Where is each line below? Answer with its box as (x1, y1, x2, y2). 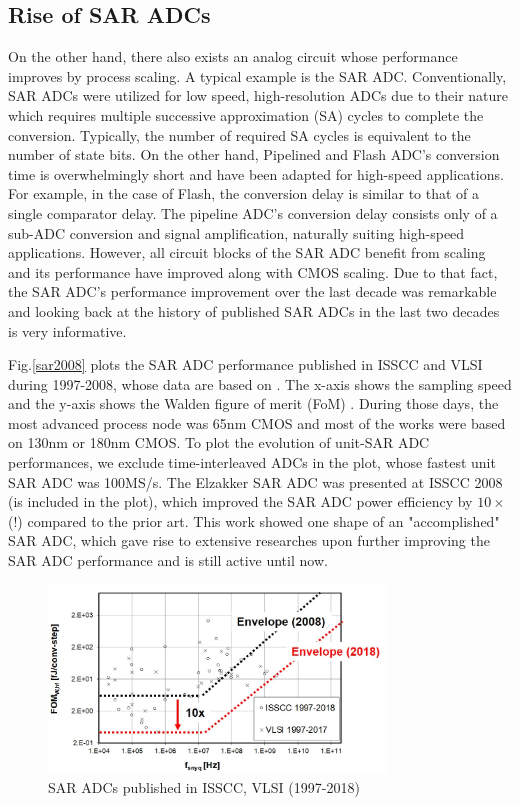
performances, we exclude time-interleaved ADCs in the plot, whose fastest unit (8, 452, 496, 473)
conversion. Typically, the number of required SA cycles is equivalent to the (8, 124, 471, 145)
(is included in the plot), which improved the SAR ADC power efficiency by (8, 491, 473, 512)
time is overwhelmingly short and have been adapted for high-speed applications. (8, 163, 504, 184)
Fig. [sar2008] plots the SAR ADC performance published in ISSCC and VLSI (8, 354, 483, 375)
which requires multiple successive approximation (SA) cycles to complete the (8, 104, 484, 125)
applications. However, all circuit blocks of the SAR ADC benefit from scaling (8, 242, 486, 263)
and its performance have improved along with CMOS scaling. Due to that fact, (8, 261, 498, 282)
